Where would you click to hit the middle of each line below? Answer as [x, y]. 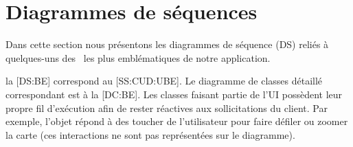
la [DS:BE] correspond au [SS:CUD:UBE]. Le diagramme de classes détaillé [164, 81]
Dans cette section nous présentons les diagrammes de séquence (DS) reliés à [167, 44]
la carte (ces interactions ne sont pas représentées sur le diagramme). [150, 134]
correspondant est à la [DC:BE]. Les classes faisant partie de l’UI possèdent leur [174, 94]
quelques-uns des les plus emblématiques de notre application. [138, 57]
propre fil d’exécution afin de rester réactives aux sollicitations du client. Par [167, 108]
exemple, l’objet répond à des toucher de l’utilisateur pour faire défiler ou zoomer [177, 121]
